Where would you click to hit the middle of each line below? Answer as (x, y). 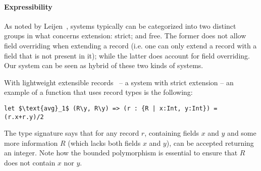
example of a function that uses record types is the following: (98, 92)
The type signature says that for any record (72, 133)
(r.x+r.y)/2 (24, 117)
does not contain (30, 163)
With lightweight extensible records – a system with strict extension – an (119, 82)
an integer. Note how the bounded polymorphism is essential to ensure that (121, 153)
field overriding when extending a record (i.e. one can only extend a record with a (130, 45)
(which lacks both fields (104, 142)
